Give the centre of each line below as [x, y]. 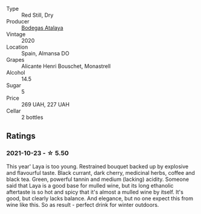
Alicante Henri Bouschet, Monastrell [66, 66]
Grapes [15, 60]
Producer [18, 21]
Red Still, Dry [37, 15]
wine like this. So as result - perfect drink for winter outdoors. [83, 204]
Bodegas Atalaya [42, 28]
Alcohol [16, 72]
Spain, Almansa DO [45, 53]
